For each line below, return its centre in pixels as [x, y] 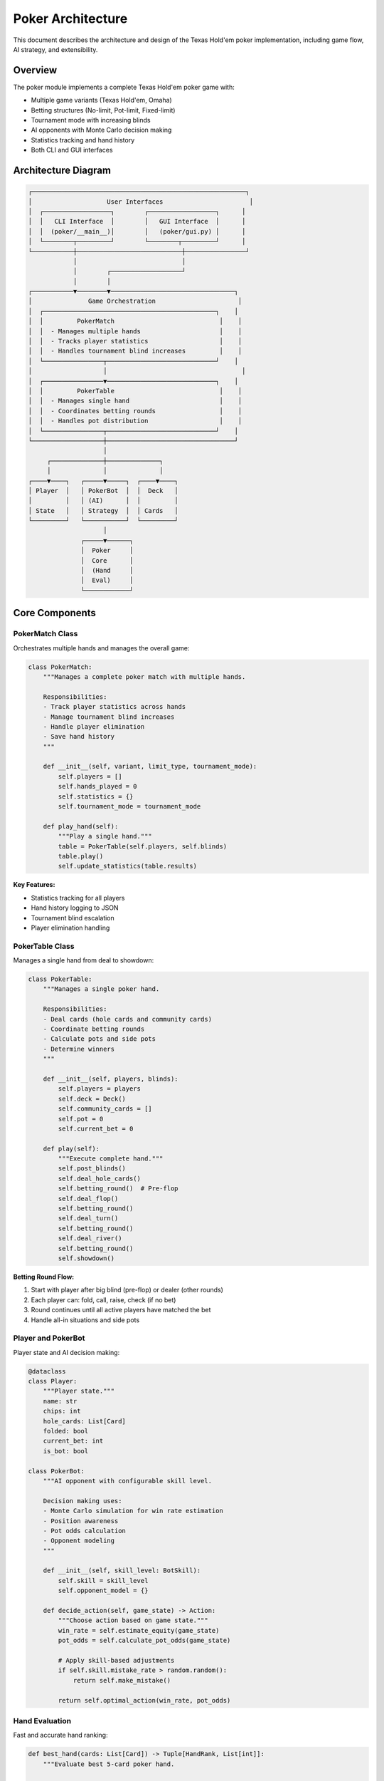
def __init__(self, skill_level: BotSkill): [122, 1570]
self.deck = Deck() [92, 1099]
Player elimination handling [70, 928]
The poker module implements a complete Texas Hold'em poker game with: [124, 87]
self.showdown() [86, 1258]
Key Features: [34, 885]
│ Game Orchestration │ [135, 301]
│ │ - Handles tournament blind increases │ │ [135, 351]
